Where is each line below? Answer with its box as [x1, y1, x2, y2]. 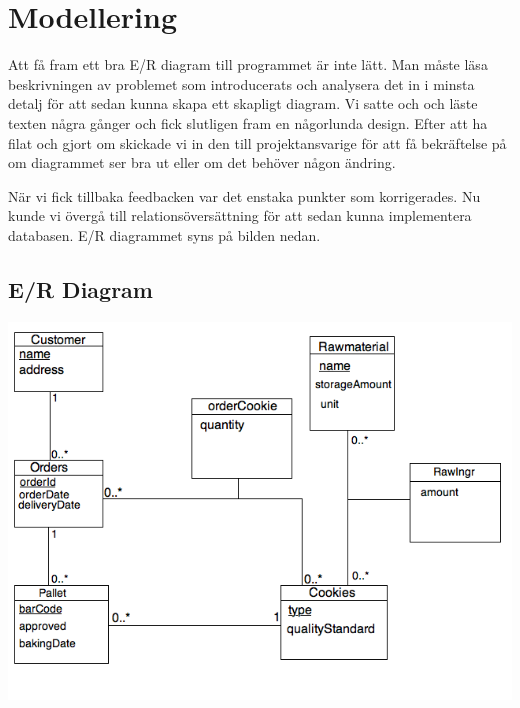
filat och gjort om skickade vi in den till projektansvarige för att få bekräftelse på [8, 132, 507, 153]
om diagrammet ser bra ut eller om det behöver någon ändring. [8, 152, 396, 173]
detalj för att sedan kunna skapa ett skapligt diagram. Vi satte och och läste [8, 93, 478, 114]
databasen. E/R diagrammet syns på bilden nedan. [8, 224, 321, 245]
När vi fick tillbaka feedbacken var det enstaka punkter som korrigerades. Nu [8, 185, 481, 206]
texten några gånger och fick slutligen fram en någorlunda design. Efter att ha [8, 112, 488, 133]
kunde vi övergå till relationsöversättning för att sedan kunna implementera [8, 205, 472, 226]
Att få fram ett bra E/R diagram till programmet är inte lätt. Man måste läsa [8, 54, 488, 75]
